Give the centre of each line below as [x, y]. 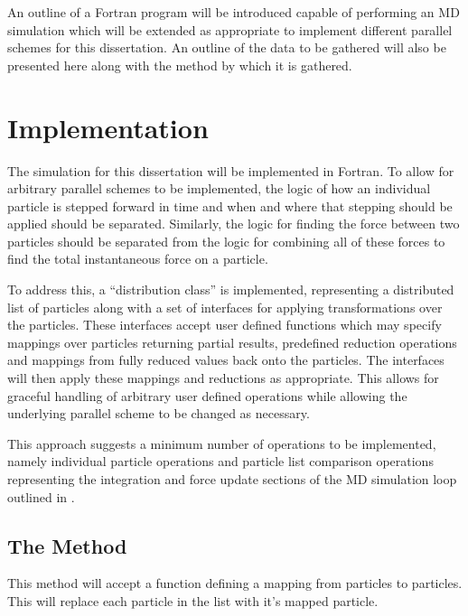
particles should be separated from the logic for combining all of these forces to [226, 241]
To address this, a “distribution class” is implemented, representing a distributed [231, 289]
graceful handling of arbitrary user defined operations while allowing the [207, 395]
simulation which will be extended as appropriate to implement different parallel [230, 29]
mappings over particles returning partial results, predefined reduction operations [232, 342]
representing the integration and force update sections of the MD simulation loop [232, 479]
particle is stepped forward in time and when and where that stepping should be [230, 205]
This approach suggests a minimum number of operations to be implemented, [222, 443]
